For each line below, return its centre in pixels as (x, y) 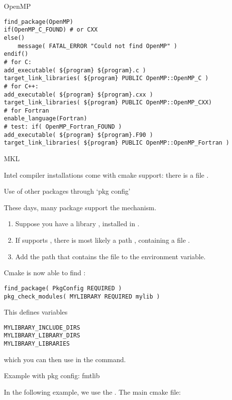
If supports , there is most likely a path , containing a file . (102, 240)
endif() (16, 54)
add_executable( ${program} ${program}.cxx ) (78, 94)
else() (14, 38)
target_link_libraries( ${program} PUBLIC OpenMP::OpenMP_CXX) (108, 103)
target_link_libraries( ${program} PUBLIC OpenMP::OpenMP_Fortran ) (117, 143)
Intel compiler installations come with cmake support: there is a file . (106, 175)
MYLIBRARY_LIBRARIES (37, 344)
